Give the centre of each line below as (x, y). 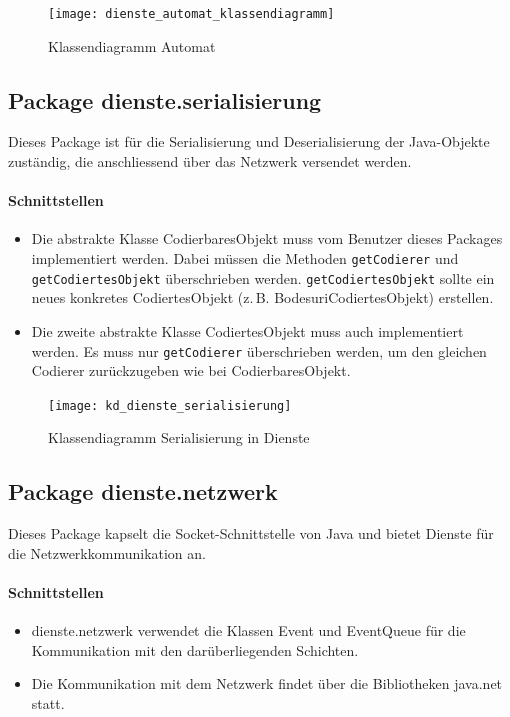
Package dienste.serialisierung (165, 99)
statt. (48, 703)
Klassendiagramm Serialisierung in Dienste (179, 437)
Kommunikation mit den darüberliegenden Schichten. (195, 649)
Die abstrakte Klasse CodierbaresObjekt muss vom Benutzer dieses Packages (267, 238)
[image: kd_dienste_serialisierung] (170, 405)
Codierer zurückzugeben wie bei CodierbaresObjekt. (191, 370)
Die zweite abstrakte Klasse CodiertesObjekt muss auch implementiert (247, 330)
